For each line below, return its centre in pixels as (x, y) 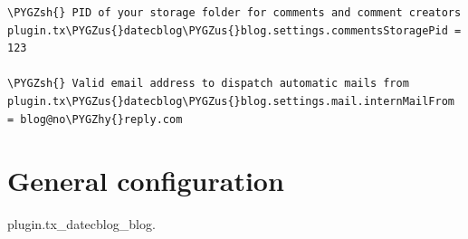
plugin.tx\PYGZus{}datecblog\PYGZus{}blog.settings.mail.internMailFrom (231, 101)
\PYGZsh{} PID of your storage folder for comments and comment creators (234, 13)
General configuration (146, 181)
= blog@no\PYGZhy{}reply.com (95, 119)
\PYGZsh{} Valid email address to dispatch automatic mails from (208, 84)
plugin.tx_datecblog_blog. (81, 224)
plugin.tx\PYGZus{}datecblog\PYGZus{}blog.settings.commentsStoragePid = (234, 30)
